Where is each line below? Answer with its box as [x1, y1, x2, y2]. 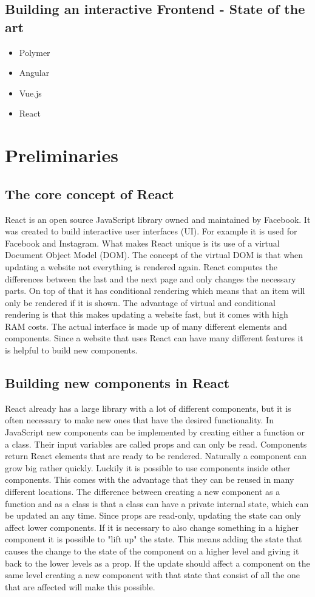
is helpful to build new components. [5, 344, 138, 356]
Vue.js [19, 86, 42, 99]
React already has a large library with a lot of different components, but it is [5, 401, 291, 414]
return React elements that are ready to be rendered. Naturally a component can [5, 449, 307, 462]
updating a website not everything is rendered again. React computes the [5, 260, 277, 273]
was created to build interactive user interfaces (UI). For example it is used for [5, 225, 297, 237]
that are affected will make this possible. [5, 580, 155, 593]
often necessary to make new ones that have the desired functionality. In [5, 414, 274, 426]
